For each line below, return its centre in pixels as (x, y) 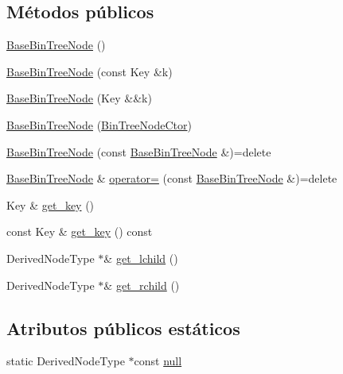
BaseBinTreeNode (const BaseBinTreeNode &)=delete (139, 151)
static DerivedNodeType (66, 361)
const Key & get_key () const (80, 231)
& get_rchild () (142, 285)
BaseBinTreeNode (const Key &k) (90, 71)
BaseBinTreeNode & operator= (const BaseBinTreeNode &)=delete (172, 178)
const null (158, 361)
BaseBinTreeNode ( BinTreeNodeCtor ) (99, 124)
